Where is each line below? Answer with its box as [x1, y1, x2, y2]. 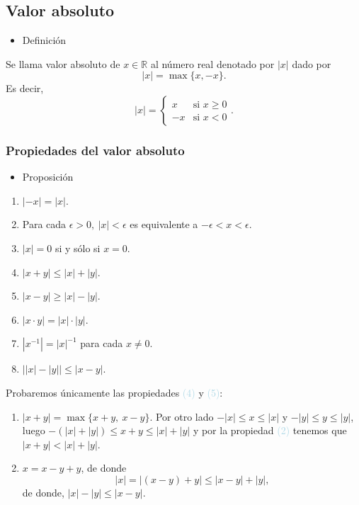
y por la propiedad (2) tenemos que [193, 423, 347, 438]
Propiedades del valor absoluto [6, 141, 185, 159]
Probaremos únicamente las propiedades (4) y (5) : [6, 385, 223, 399]
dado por [292, 56, 331, 71]
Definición [22, 33, 67, 47]
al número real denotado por [150, 56, 275, 71]
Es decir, [6, 81, 44, 96]
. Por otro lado [149, 409, 214, 424]
